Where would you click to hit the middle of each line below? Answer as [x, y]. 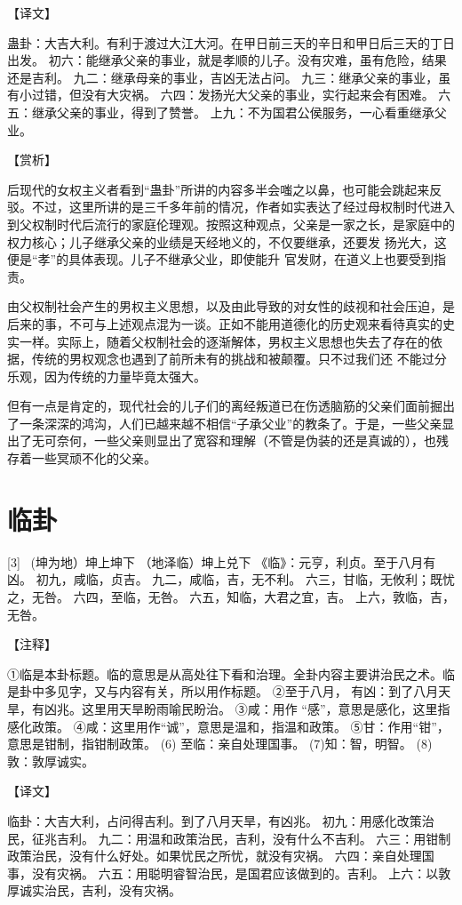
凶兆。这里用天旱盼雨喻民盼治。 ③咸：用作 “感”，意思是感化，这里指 [247, 708]
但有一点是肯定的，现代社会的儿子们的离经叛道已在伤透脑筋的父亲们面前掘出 [231, 406]
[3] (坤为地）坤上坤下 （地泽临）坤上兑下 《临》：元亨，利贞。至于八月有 [222, 561]
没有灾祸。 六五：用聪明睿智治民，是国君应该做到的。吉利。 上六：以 [235, 873]
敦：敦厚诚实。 [51, 761]
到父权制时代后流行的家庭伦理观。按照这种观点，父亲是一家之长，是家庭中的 [231, 224]
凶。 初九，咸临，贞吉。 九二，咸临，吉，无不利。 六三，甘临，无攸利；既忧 [231, 579]
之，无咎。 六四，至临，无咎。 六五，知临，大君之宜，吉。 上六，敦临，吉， [231, 596]
